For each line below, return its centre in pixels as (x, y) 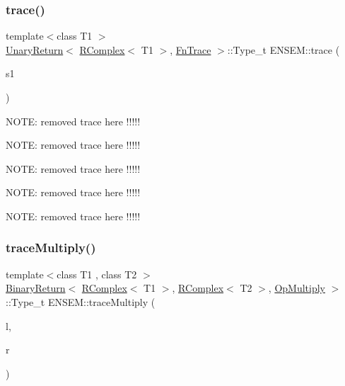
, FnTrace (191, 49)
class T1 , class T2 (97, 274)
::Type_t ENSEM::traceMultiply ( (81, 301)
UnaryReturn (35, 49)
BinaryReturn (36, 288)
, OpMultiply (297, 288)
